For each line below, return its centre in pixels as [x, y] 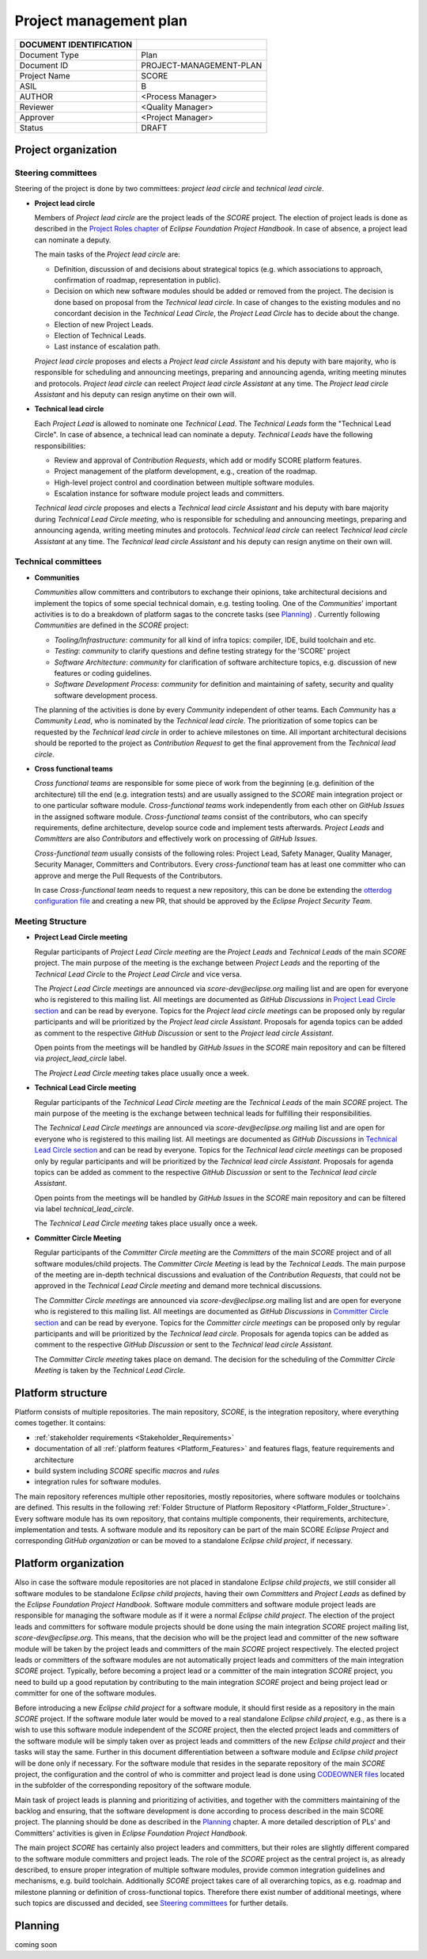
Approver [37, 117]
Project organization [66, 149]
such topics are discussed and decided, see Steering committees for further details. [151, 1903]
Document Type [49, 55]
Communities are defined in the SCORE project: [111, 625]
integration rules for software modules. [98, 1482]
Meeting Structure [51, 921]
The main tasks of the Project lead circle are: [108, 254]
